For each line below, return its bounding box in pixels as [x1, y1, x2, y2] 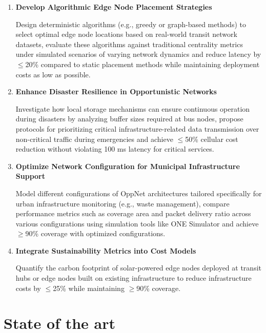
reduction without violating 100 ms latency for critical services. [15, 143, 214, 154]
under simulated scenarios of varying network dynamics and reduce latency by [15, 49, 261, 59]
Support [15, 171, 45, 181]
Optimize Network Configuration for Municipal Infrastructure [15, 160, 240, 171]
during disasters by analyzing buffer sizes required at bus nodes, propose [15, 113, 243, 124]
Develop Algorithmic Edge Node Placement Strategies [15, 2, 212, 12]
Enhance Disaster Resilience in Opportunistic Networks [15, 86, 217, 97]
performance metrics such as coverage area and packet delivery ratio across [15, 208, 251, 219]
